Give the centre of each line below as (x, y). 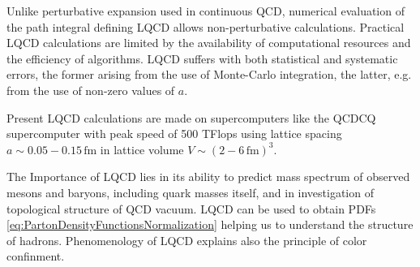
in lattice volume (142, 149)
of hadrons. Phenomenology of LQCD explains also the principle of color (187, 240)
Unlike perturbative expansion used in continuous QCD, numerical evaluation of (206, 11)
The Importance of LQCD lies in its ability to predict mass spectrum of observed (208, 177)
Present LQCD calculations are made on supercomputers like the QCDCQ (191, 117)
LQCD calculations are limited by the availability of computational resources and (209, 43)
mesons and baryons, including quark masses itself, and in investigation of (190, 192)
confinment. (36, 256)
